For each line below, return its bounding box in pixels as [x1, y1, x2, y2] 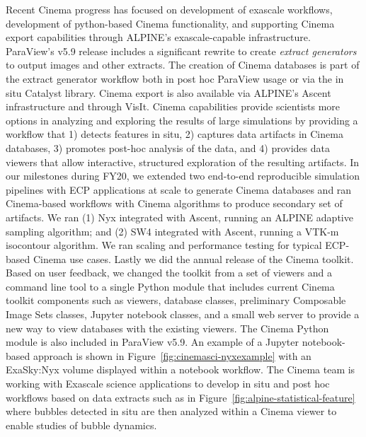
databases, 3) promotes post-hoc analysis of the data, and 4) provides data [6, 140, 330, 155]
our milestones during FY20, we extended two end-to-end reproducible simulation [6, 168, 360, 183]
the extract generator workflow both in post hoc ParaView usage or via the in [6, 71, 344, 86]
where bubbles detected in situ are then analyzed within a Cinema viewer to [6, 404, 337, 419]
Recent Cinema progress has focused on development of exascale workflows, [6, 2, 333, 16]
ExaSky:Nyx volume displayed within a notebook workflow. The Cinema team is [6, 362, 355, 377]
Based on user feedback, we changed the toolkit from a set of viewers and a [6, 265, 333, 280]
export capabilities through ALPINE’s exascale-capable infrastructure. [6, 30, 311, 45]
